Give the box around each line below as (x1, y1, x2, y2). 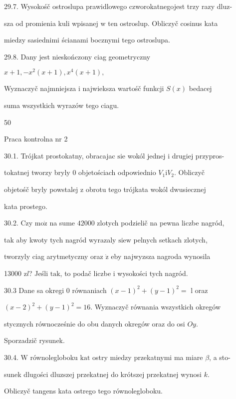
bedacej (189, 83, 212, 93)
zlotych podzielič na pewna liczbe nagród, (97, 217, 225, 228)
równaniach (72, 284, 107, 295)
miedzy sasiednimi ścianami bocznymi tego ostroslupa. (4, 34, 170, 45)
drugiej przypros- (172, 150, 225, 160)
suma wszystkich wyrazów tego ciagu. (4, 100, 119, 110)
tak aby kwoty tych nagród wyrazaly (4, 234, 116, 244)
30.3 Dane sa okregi (4, 284, 64, 295)
